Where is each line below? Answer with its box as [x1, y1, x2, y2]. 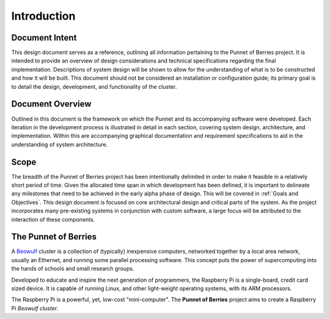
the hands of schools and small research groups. [11, 265, 134, 272]
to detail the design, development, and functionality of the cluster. [11, 83, 177, 90]
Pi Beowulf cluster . [11, 304, 59, 312]
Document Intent [11, 32, 77, 43]
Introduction [11, 9, 76, 23]
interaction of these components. [11, 216, 95, 223]
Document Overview [11, 99, 92, 110]
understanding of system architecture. [11, 141, 108, 148]
